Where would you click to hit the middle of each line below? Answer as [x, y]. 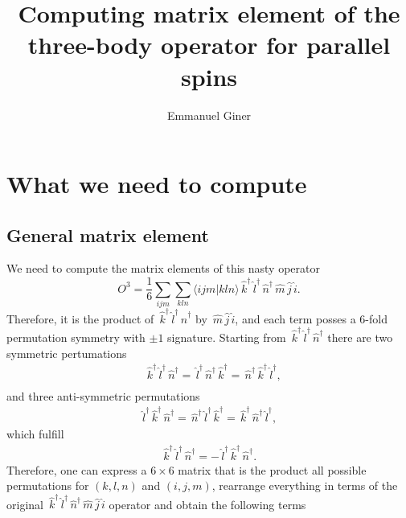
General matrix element [108, 234]
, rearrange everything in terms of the [305, 485]
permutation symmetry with [76, 337]
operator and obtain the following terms [207, 504]
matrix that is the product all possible [272, 469]
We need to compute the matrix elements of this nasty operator [163, 268]
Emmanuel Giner [209, 115]
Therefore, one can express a [77, 469]
